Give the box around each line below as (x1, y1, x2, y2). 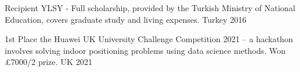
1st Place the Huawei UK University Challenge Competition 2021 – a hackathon (5, 33, 293, 45)
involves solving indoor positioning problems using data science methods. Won (5, 44, 286, 56)
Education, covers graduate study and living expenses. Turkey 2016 (5, 13, 247, 25)
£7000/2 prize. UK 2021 (5, 56, 93, 68)
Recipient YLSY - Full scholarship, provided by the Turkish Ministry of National (5, 2, 295, 13)
